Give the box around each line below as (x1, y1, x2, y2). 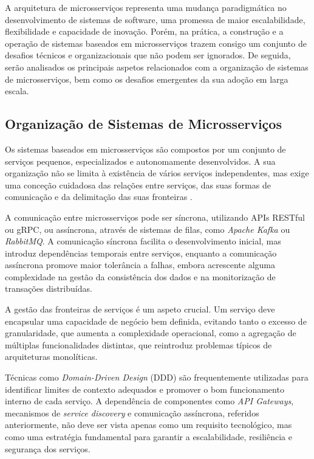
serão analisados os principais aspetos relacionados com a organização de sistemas (5, 60, 309, 73)
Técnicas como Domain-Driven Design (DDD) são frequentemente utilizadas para (5, 371, 309, 384)
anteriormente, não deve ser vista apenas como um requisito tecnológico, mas (5, 418, 292, 431)
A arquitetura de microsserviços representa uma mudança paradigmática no (5, 1, 287, 13)
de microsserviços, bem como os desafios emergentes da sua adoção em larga (5, 72, 288, 85)
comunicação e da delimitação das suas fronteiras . (5, 190, 193, 203)
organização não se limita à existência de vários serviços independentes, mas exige (5, 167, 309, 179)
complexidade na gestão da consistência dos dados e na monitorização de (5, 270, 276, 283)
